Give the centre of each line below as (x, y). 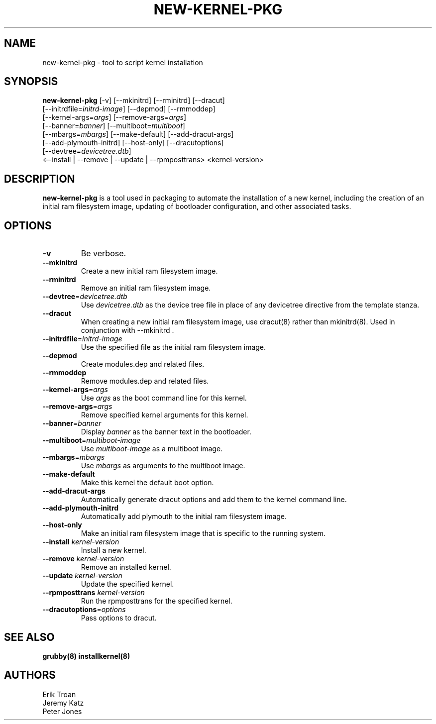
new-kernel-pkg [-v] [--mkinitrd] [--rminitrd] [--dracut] (134, 101)
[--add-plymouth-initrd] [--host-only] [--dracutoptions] (133, 143)
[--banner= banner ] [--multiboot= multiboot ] (114, 126)
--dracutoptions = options (84, 610)
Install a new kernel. (113, 550)
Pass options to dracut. (119, 618)
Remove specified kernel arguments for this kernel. (164, 415)
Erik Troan (59, 694)
